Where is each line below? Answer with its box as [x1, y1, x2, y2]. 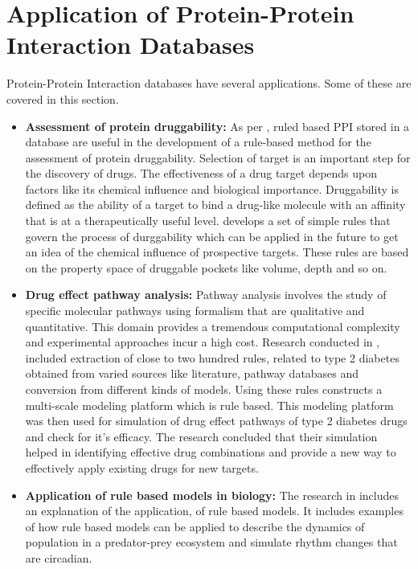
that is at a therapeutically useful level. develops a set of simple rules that [25, 212, 391, 229]
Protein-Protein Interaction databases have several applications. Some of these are [6, 75, 412, 92]
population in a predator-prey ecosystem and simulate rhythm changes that [25, 534, 398, 551]
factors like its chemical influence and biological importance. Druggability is [25, 180, 399, 197]
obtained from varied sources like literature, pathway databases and [25, 365, 359, 382]
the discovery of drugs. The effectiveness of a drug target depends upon [25, 165, 378, 182]
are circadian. [25, 549, 92, 566]
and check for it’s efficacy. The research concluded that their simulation [25, 428, 378, 444]
